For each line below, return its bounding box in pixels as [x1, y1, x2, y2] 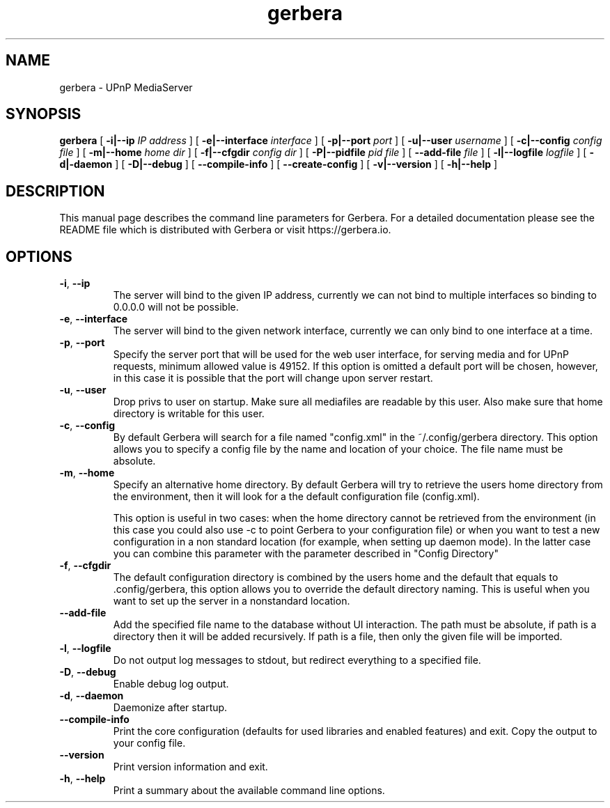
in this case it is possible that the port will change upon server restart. [113, 372, 433, 384]
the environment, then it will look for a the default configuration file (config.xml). [113, 490, 480, 503]
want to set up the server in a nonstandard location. [113, 595, 350, 607]
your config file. [113, 737, 186, 749]
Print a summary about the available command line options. [113, 784, 385, 797]
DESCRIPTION [6, 182, 105, 200]
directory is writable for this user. [113, 407, 265, 420]
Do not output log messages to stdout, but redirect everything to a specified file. [113, 654, 481, 667]
